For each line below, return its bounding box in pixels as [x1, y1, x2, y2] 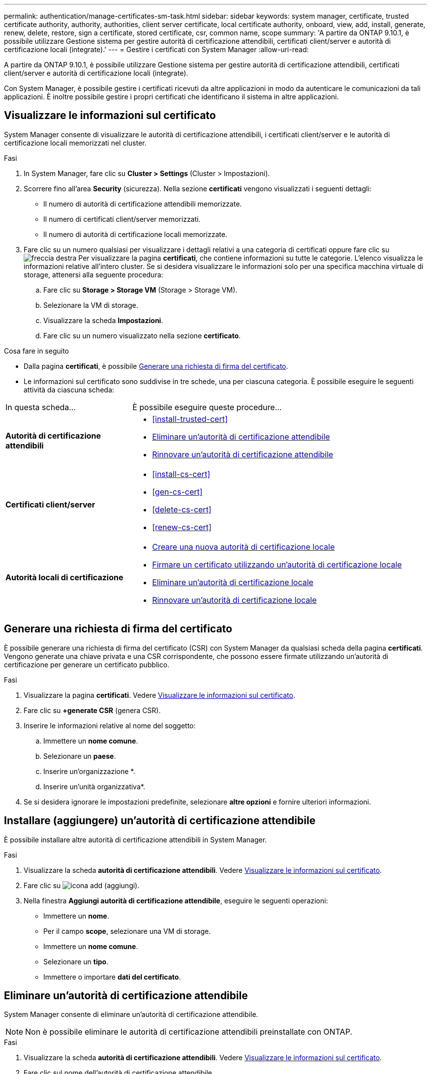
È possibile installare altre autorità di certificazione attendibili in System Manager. [4, 835, 267, 844]
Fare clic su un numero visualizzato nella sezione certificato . [43, 331, 241, 340]
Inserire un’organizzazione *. [43, 767, 135, 776]
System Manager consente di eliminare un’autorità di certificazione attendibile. [4, 1010, 258, 1019]
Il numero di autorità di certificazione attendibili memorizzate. [43, 199, 242, 208]
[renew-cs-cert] [152, 522, 212, 532]
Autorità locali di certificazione [5, 572, 123, 582]
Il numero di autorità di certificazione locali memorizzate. [43, 230, 227, 239]
